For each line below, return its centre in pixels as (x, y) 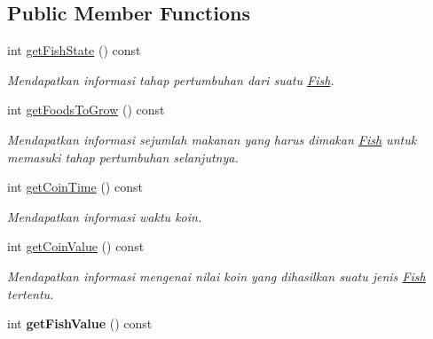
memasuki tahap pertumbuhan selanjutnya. (123, 157)
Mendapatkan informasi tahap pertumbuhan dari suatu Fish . (171, 79)
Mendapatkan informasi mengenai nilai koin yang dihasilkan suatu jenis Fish (216, 276)
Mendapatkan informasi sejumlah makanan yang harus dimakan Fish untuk (212, 139)
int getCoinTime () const (75, 187)
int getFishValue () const (80, 323)
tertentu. (31, 293)
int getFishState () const (74, 50)
